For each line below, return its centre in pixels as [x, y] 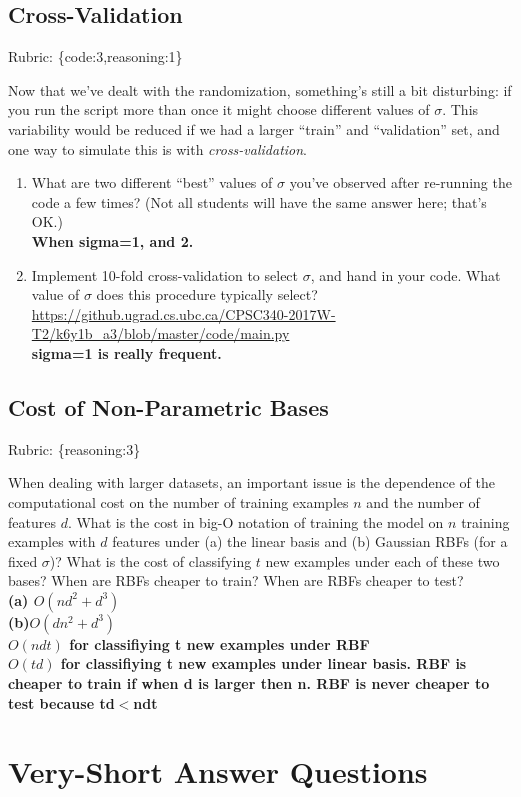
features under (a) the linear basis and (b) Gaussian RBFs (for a [310, 541]
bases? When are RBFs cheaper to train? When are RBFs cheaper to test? [236, 580]
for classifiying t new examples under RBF [219, 643]
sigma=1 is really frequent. [126, 352]
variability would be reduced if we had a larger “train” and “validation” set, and [254, 128]
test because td [61, 702]
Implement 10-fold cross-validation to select [165, 274]
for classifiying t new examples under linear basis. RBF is [263, 663]
